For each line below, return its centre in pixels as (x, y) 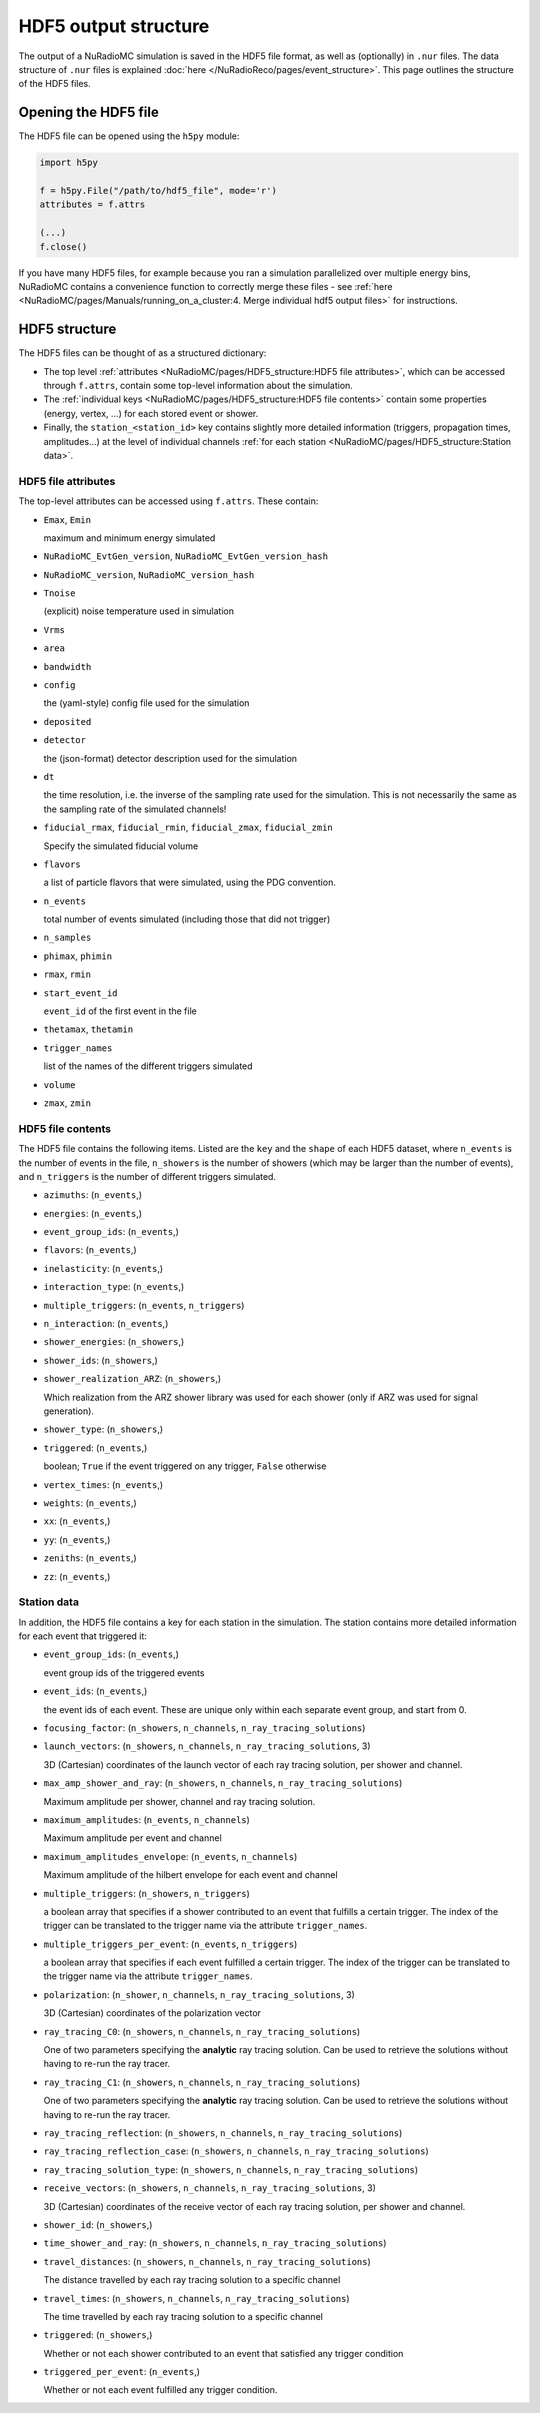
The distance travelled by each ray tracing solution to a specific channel (192, 2280)
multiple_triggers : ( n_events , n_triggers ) (144, 1305)
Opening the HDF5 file (88, 112)
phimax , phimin (78, 956)
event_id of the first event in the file (120, 1011)
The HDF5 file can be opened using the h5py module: (129, 136)
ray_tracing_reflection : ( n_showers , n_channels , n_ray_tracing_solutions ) (223, 2132)
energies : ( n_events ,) (93, 1213)
